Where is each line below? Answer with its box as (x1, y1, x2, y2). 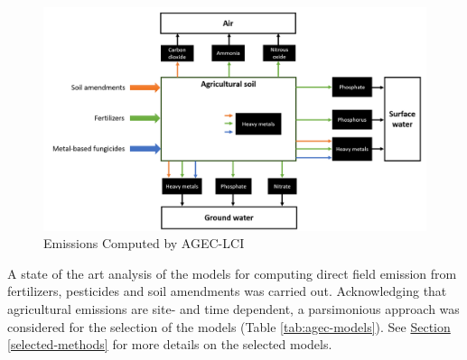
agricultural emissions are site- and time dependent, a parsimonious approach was (7, 299, 460, 318)
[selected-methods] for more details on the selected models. (7, 335, 332, 354)
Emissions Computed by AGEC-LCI (43, 234, 245, 253)
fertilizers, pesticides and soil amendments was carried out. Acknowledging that (7, 282, 447, 300)
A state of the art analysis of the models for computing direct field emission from (7, 263, 457, 282)
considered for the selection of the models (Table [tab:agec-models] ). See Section (7, 317, 451, 336)
